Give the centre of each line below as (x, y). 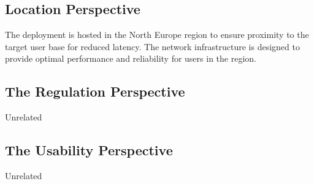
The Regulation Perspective (95, 91)
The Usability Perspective (89, 150)
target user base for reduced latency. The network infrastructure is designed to (152, 46)
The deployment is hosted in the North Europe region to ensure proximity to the (157, 35)
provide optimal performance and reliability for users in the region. (131, 58)
